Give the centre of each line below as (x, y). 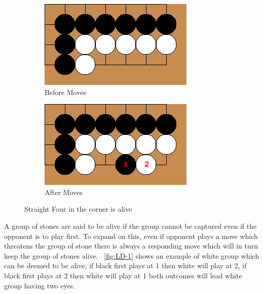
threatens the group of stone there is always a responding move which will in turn (131, 246)
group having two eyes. (40, 285)
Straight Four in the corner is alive (78, 209)
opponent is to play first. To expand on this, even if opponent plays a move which (131, 236)
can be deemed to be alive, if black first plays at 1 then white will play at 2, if (125, 265)
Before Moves (65, 92)
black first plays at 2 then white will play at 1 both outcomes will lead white (123, 275)
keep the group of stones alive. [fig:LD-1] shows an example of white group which (132, 255)
